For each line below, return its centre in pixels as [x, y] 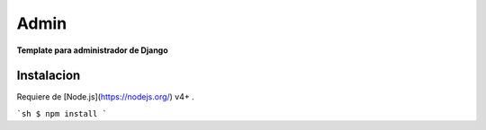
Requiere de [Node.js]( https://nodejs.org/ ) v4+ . [106, 97]
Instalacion [49, 76]
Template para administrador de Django [92, 50]
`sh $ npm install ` [62, 113]
